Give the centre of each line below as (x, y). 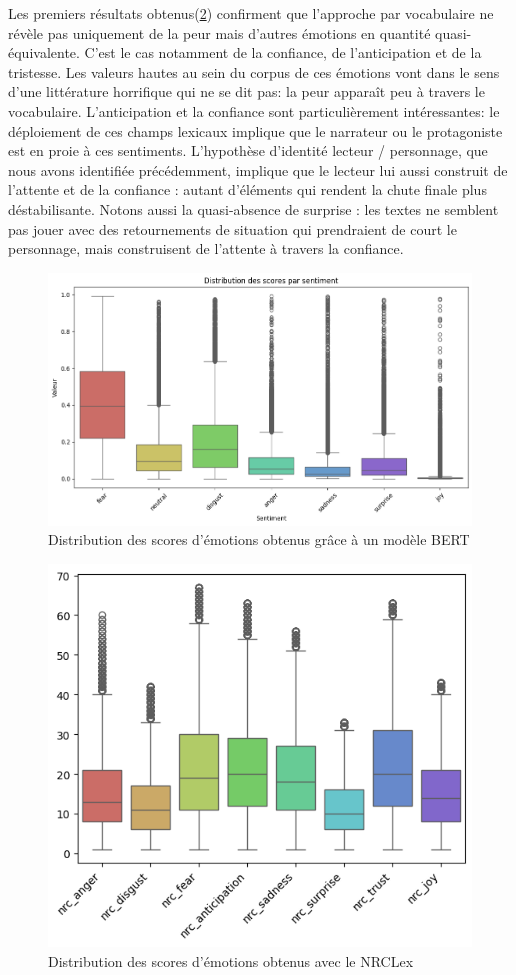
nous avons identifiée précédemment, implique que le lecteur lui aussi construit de (258, 169)
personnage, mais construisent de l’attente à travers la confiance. (206, 248)
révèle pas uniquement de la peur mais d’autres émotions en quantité (219, 32)
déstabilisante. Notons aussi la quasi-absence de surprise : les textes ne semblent (253, 208)
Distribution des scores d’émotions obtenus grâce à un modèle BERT (259, 539)
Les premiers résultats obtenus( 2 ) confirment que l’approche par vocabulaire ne (251, 13)
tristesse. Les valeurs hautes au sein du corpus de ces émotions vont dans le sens (254, 71)
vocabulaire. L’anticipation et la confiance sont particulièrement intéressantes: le (254, 110)
